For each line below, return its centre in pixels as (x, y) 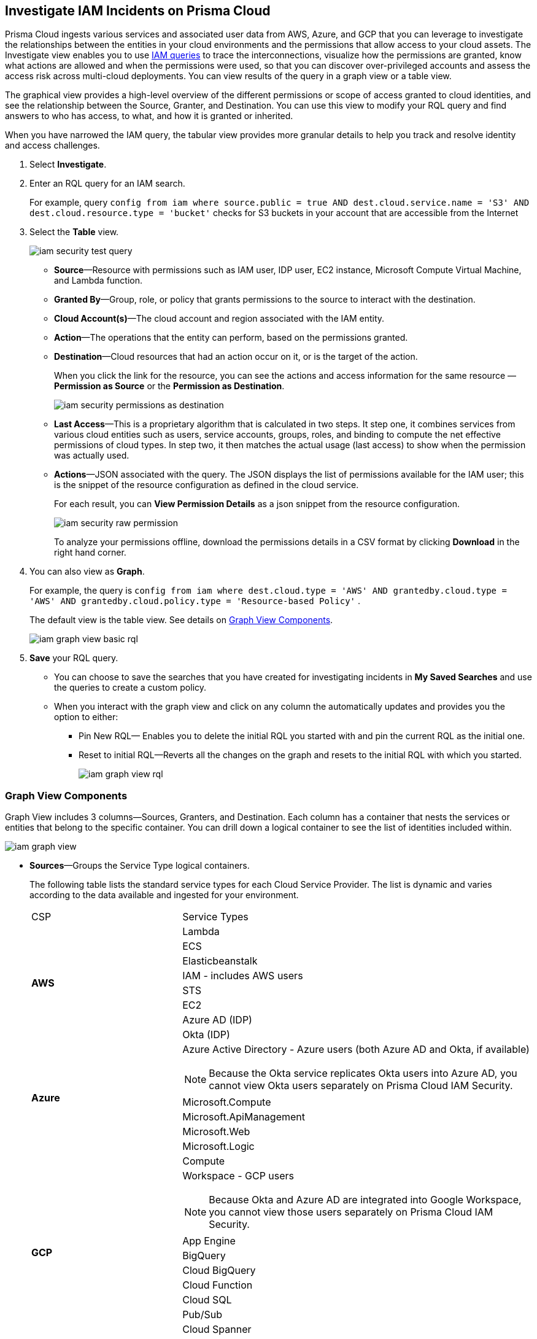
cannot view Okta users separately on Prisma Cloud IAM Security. (361, 1086)
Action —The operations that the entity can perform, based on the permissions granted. (231, 338)
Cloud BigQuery (219, 1271)
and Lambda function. (99, 281)
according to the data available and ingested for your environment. (164, 895)
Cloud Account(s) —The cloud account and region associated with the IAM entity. (219, 319)
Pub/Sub (202, 1315)
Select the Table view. (74, 232)
